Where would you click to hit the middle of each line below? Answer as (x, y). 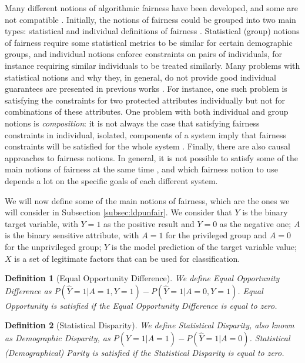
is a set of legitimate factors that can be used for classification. (127, 258)
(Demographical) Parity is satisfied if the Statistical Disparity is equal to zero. (145, 353)
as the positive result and (149, 223)
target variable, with (41, 223)
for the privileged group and (217, 235)
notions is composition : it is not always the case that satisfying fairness (132, 123)
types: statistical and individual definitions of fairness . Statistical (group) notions (152, 31)
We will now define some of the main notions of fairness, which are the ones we (147, 200)
